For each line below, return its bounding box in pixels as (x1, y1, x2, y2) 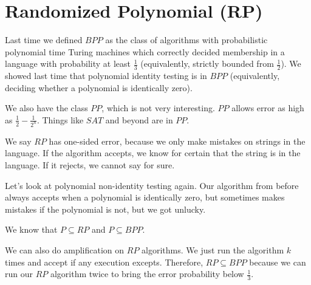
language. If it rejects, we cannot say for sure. (5, 158, 175, 171)
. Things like (36, 113, 84, 126)
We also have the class (5, 101, 88, 114)
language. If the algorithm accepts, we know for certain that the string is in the (5, 146, 301, 159)
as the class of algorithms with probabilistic (105, 33, 268, 46)
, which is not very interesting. (101, 101, 215, 114)
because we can (249, 255, 306, 268)
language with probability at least (5, 57, 131, 70)
